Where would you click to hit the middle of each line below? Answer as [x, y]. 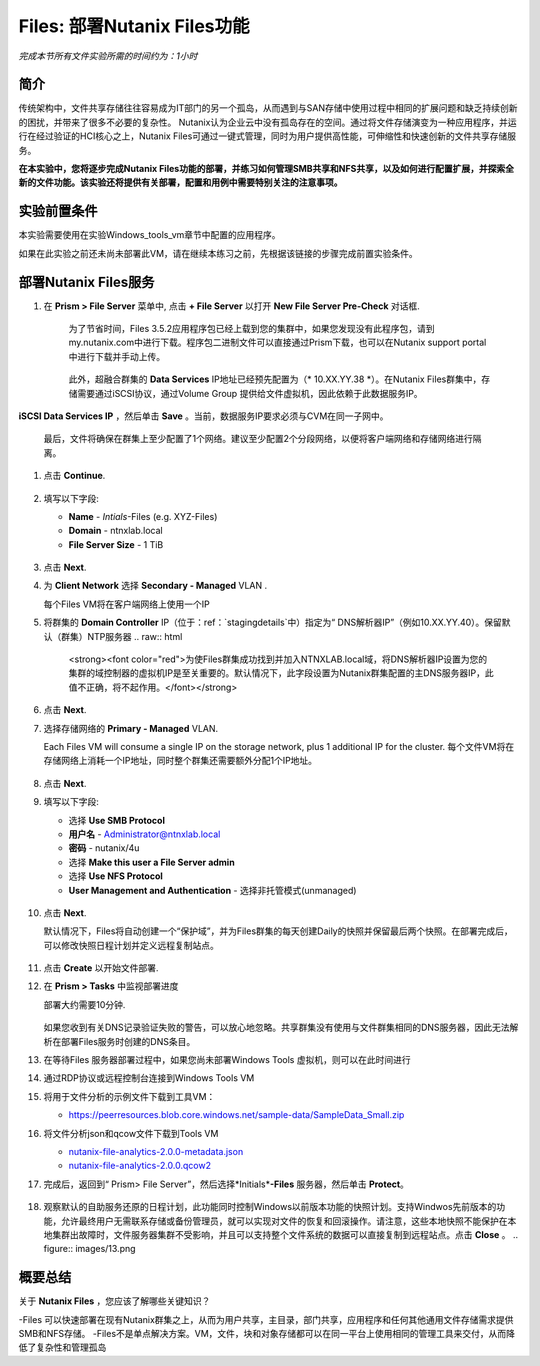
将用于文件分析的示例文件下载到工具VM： [129, 1096]
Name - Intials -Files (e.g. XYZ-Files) [143, 516]
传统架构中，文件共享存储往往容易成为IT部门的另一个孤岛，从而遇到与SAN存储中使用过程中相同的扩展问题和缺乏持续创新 [268, 108]
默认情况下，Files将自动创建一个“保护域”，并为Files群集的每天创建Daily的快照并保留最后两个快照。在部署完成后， [278, 931]
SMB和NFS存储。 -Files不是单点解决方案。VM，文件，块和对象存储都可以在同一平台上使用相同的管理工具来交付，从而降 [266, 1333]
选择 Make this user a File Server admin [151, 862]
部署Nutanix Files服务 [86, 281]
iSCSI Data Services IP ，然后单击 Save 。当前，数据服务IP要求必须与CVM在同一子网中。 [203, 416]
